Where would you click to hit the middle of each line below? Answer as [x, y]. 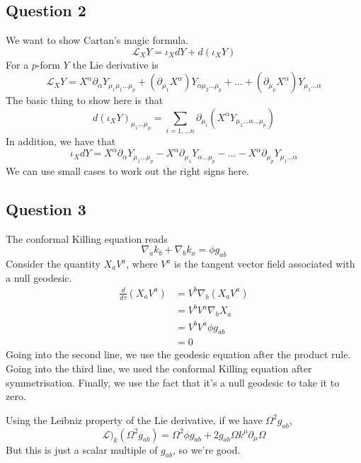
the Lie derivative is [115, 64]
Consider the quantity [53, 263]
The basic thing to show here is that [85, 100]
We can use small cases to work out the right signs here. [127, 170]
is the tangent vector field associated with [265, 263]
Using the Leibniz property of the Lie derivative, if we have [134, 419]
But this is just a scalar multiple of [82, 449]
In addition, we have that [61, 141]
